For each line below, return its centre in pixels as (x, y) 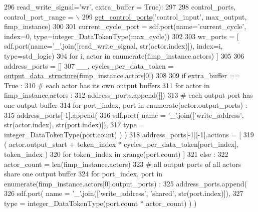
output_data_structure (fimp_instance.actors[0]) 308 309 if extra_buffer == (122, 75)
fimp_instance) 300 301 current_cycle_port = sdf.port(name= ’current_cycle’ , (125, 26)
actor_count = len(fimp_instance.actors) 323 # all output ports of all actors (122, 164)
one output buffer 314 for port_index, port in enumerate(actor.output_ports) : (126, 104)
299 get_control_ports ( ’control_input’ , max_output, (164, 16)
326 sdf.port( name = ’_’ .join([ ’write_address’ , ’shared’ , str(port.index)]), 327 (124, 193)
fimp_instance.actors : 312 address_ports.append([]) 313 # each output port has (128, 95)
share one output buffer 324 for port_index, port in (83, 174)
